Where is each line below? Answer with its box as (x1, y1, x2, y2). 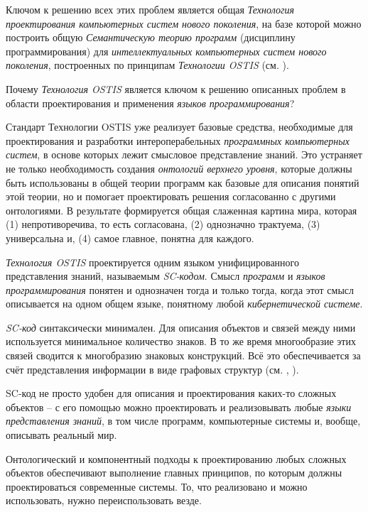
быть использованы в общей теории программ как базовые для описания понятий (6, 175, 359, 190)
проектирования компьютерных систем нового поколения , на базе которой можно (6, 16, 362, 31)
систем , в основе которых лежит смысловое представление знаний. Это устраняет (6, 147, 362, 162)
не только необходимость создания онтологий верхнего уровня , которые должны (6, 160, 352, 175)
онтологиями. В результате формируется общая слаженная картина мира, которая (6, 202, 357, 217)
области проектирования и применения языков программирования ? (6, 95, 295, 110)
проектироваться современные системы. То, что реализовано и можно (6, 479, 308, 494)
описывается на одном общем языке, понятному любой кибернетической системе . (6, 296, 363, 311)
